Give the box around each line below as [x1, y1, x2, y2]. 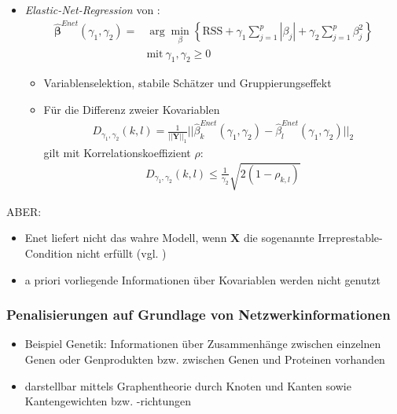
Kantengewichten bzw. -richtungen [24, 393, 191, 409]
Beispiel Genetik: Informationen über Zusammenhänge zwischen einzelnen [24, 335, 381, 352]
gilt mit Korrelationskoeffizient [43, 144, 191, 160]
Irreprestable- [318, 229, 383, 246]
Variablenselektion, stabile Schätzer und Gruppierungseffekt [43, 75, 332, 91]
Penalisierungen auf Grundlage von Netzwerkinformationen [6, 305, 391, 324]
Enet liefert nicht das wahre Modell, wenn [24, 229, 227, 246]
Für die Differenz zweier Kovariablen [43, 101, 220, 117]
